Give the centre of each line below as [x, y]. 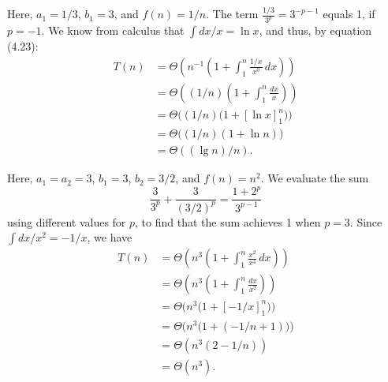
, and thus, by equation [315, 30]
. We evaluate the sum [315, 178]
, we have [110, 237]
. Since [366, 221]
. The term [232, 14]
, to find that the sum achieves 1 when [228, 221]
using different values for [67, 221]
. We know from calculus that [113, 30]
